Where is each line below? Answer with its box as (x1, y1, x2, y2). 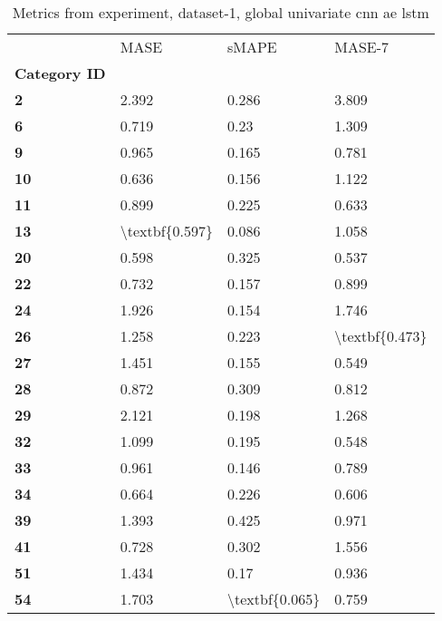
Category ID (14, 63, 106, 83)
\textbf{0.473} (334, 325, 428, 346)
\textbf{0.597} (120, 220, 213, 241)
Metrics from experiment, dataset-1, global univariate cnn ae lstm (12, 2, 429, 23)
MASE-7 (334, 36, 389, 57)
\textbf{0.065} (227, 588, 321, 609)
